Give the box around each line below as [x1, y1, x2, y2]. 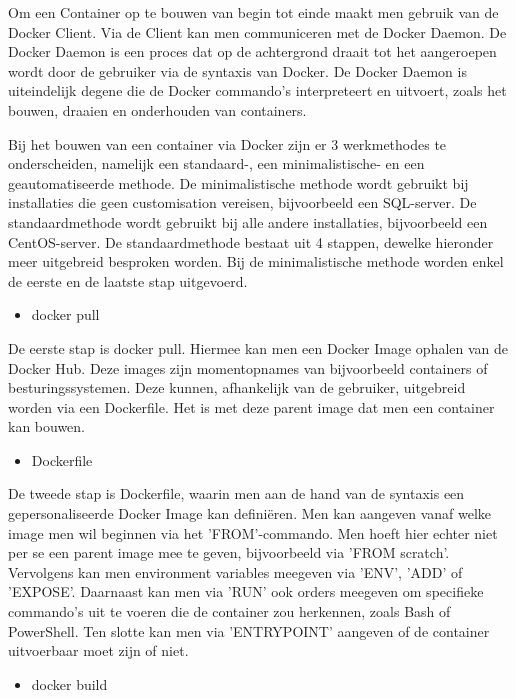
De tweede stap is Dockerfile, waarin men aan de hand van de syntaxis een [8, 483, 465, 504]
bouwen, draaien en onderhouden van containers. [8, 99, 307, 120]
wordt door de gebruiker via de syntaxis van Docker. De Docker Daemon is [8, 60, 467, 81]
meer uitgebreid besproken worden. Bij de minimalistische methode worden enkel [8, 251, 504, 272]
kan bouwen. [8, 416, 86, 437]
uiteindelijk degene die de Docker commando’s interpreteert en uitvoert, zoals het [8, 80, 507, 101]
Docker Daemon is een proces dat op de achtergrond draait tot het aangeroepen [8, 41, 497, 62]
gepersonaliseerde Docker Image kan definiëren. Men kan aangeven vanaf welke [8, 503, 492, 524]
